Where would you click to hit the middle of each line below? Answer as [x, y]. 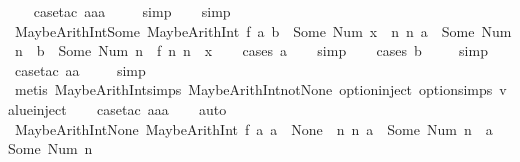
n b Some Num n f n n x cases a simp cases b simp [251, 50]
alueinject [37, 108]
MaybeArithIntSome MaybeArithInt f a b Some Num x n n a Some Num [263, 30]
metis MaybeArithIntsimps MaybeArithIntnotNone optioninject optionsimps [253, 89]
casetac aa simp [80, 69]
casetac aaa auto [162, 108]
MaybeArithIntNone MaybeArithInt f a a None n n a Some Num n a [253, 128]
